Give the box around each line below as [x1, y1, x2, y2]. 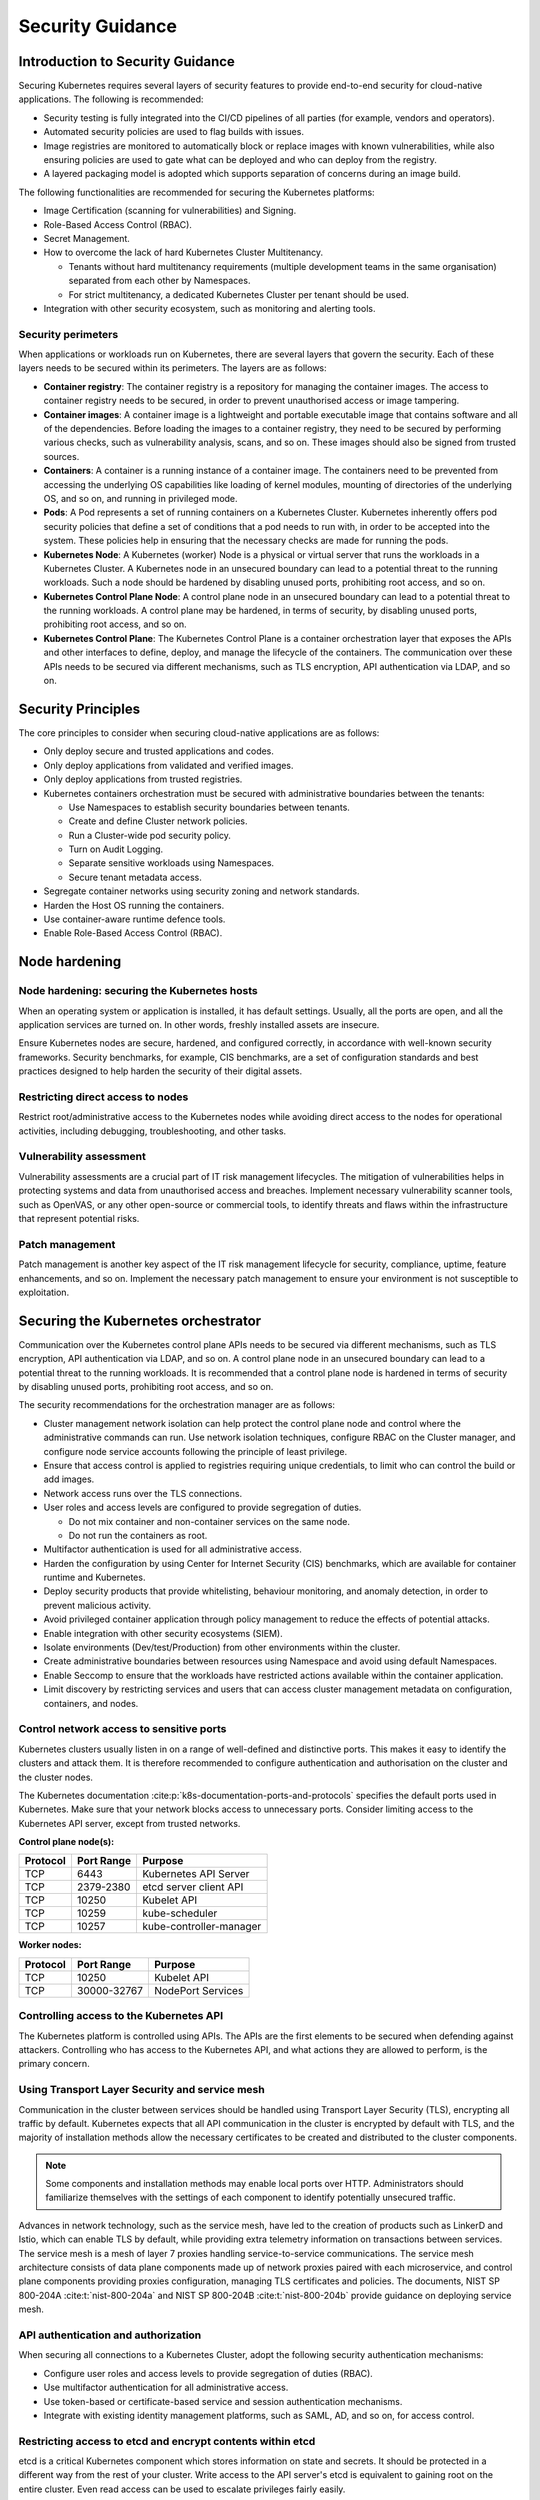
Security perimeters [18, 327, 119, 341]
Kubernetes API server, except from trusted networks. [18, 1817, 241, 1829]
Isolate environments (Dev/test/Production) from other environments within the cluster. [43, 1641, 401, 1654]
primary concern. [18, 2058, 90, 2070]
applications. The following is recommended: [18, 93, 204, 105]
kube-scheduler [141, 1906, 218, 1920]
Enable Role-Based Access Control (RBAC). [43, 927, 223, 939]
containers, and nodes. [43, 1697, 139, 1709]
